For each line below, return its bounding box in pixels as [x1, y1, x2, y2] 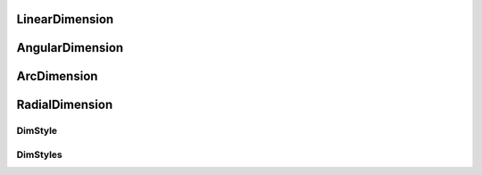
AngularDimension [16, 40, 124, 55]
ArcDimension [16, 69, 98, 84]
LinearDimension [16, 12, 114, 27]
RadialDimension [16, 97, 113, 112]
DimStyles [16, 148, 62, 161]
